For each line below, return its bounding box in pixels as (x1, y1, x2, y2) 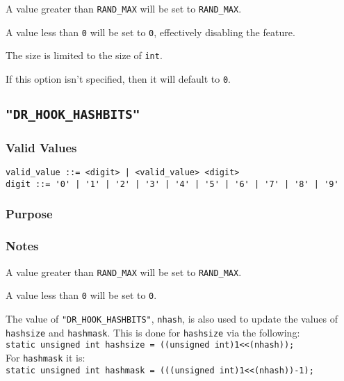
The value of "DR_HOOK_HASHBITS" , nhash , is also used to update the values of (6, 311, 338, 325)
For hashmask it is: (6, 350, 85, 364)
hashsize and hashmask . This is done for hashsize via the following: (6, 325, 300, 339)
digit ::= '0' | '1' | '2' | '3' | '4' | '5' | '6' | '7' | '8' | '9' (6, 179, 339, 189)
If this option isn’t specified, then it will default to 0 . (6, 71, 231, 86)
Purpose (6, 205, 53, 222)
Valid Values (6, 138, 77, 156)
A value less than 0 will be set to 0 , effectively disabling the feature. (6, 24, 295, 39)
